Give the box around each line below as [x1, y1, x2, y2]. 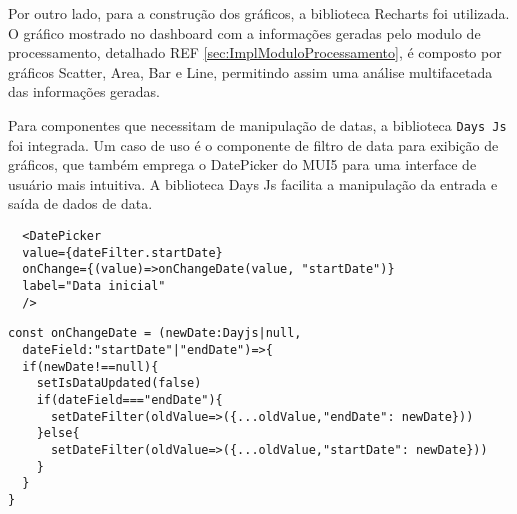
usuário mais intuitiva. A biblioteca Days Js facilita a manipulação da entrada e [8, 173, 498, 194]
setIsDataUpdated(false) [36, 376, 202, 391]
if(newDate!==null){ [22, 359, 159, 374]
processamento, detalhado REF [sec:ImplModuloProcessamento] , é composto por [8, 42, 502, 63]
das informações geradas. [8, 81, 160, 102]
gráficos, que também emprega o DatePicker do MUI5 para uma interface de [8, 154, 477, 175]
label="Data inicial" [22, 278, 166, 293]
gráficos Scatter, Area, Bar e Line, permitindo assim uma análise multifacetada [8, 61, 493, 82]
